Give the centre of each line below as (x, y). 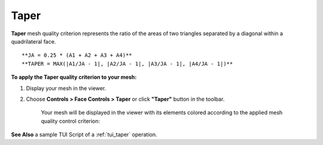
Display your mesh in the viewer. (66, 88)
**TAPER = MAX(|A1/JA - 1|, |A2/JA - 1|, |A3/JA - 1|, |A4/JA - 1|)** (127, 64)
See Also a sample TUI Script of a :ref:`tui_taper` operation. (84, 135)
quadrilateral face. (33, 41)
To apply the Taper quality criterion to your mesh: (74, 77)
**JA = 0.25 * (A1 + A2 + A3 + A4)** (77, 55)
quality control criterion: (71, 121)
